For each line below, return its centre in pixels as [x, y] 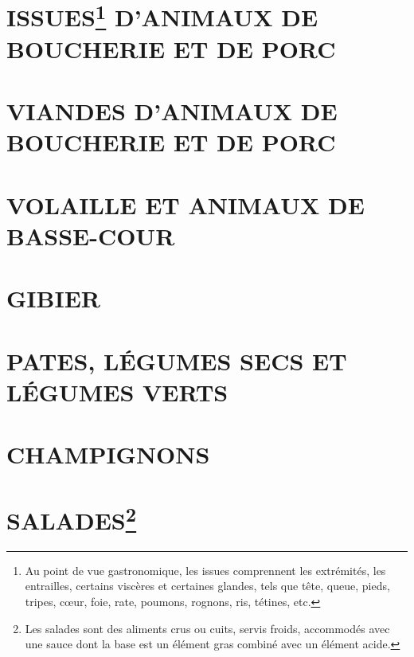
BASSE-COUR [91, 235]
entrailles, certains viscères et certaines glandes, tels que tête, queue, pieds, [207, 586]
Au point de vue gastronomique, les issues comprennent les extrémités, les [205, 570]
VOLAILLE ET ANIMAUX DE [186, 204]
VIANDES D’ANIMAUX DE [172, 111]
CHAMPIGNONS [108, 454]
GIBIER [53, 298]
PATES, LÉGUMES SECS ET [177, 360]
